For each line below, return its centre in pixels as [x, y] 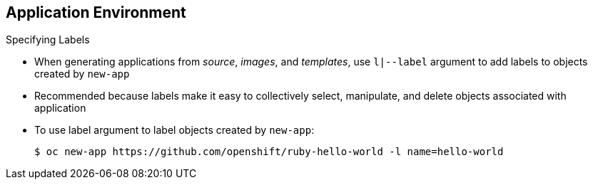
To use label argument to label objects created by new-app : [174, 130]
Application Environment [96, 12]
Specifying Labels [48, 40]
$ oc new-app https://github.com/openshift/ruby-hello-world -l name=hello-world [269, 152]
